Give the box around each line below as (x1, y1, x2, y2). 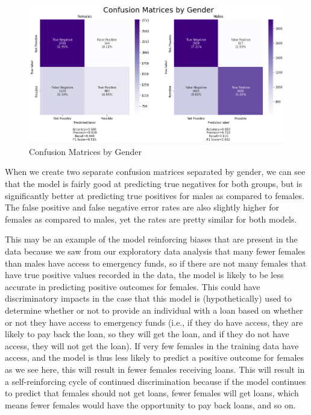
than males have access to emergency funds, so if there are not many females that (5, 256, 307, 269)
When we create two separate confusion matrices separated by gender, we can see (5, 165, 306, 178)
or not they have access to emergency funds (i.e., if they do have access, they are (5, 315, 303, 328)
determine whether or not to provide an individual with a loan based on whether (5, 303, 303, 316)
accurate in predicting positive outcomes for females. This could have (5, 280, 260, 293)
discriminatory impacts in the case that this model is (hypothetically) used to (5, 292, 292, 305)
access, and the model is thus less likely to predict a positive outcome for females (5, 351, 304, 364)
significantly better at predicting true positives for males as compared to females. (5, 189, 304, 201)
